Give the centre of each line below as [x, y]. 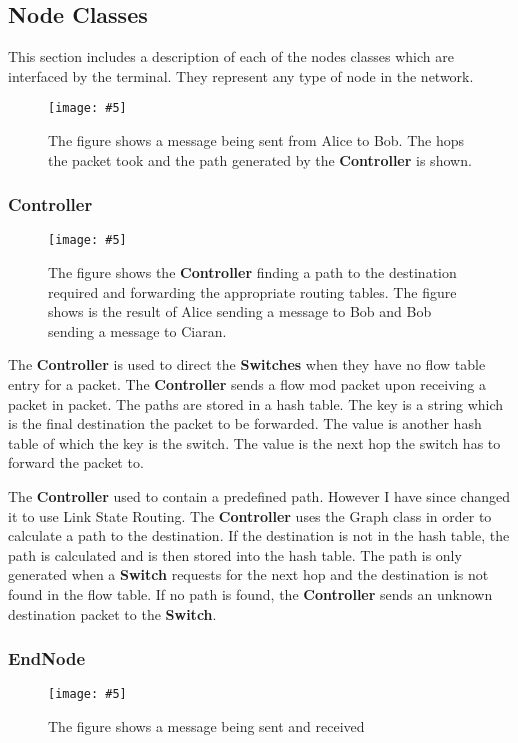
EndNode [47, 658]
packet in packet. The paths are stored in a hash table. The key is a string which [256, 403]
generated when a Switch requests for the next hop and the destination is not [248, 574]
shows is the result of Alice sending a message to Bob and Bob [240, 311]
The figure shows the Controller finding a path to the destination [252, 272]
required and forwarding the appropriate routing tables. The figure [252, 291]
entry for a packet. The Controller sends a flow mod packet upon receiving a [247, 384]
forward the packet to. [76, 462]
